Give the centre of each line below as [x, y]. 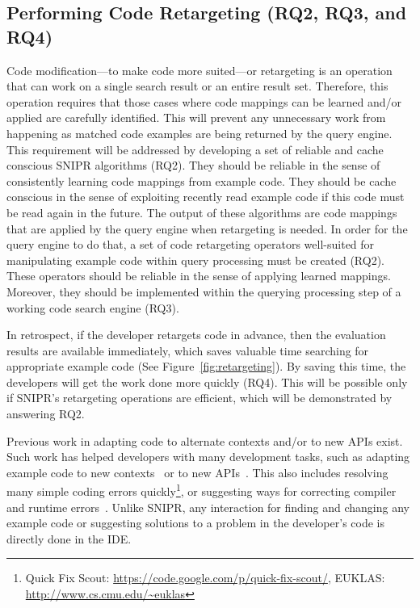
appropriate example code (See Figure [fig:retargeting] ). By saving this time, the [206, 366]
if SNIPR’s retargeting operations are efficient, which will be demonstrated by [199, 398]
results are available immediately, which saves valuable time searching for [188, 350]
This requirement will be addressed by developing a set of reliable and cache [195, 149]
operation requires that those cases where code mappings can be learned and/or [204, 101]
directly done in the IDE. [69, 538]
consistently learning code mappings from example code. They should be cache [202, 180]
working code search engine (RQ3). [93, 307]
